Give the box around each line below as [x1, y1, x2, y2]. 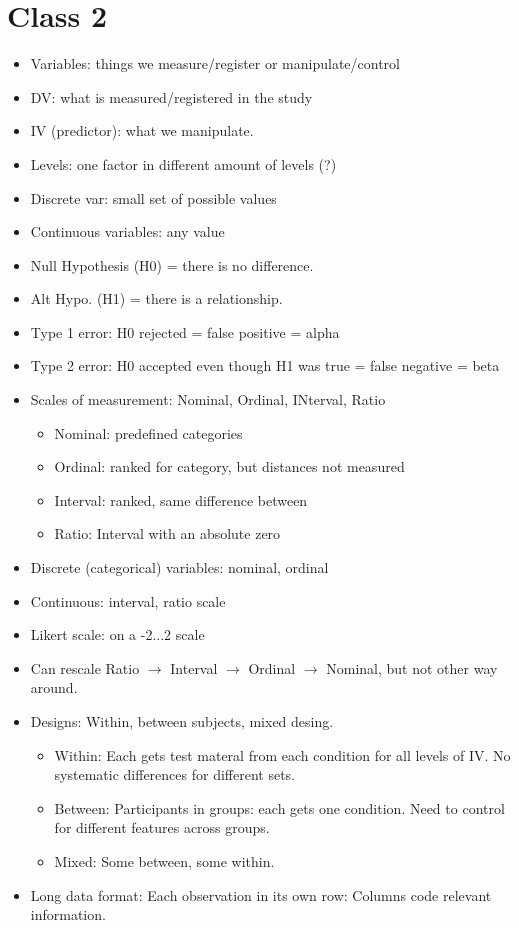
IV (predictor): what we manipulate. [30, 120, 254, 141]
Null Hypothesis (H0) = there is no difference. [30, 254, 314, 275]
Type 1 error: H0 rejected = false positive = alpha [30, 321, 340, 342]
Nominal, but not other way [326, 657, 498, 678]
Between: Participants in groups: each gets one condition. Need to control [54, 797, 505, 818]
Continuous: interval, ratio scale [30, 590, 226, 611]
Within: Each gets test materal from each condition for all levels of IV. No [54, 744, 511, 765]
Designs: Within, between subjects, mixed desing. [30, 711, 334, 731]
